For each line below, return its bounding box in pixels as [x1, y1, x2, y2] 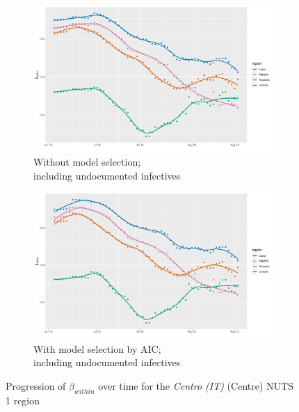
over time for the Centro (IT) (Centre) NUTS [98, 378, 293, 393]
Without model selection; [33, 154, 141, 169]
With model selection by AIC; [33, 341, 161, 356]
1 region [6, 393, 40, 407]
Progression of [6, 378, 66, 393]
